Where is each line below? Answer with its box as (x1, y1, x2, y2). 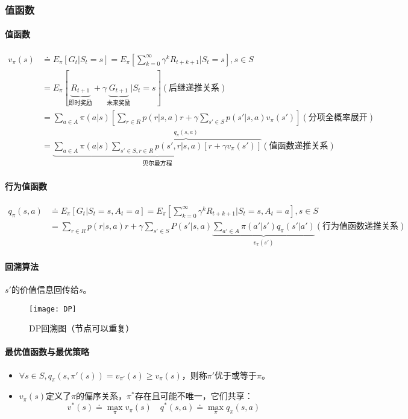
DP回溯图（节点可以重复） (29, 322, 134, 334)
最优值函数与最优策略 (5, 345, 89, 358)
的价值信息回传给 (11, 283, 79, 295)
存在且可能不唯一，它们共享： (134, 389, 253, 402)
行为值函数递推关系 (322, 222, 399, 231)
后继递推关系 (169, 83, 220, 92)
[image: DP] (29, 304, 77, 313)
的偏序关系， (76, 389, 127, 402)
